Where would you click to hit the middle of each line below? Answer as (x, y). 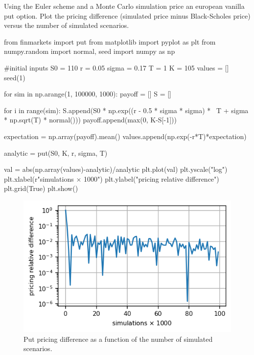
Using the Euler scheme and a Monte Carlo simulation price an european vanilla (124, 6)
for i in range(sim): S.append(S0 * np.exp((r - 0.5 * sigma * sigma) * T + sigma (126, 110)
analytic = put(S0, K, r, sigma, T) (56, 153)
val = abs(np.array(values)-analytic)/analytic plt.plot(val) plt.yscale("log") (116, 169)
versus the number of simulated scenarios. (67, 25)
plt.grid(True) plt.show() (41, 188)
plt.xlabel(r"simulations (39, 178)
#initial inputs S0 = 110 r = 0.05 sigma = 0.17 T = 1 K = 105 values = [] (116, 67)
